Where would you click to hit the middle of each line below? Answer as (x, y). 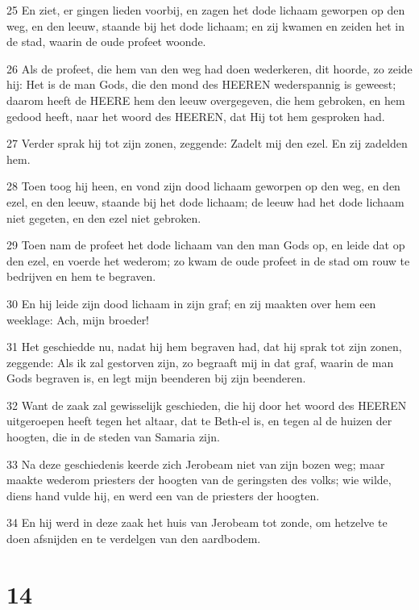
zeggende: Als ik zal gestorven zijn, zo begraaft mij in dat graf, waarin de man (200, 362)
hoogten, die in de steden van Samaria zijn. (113, 437)
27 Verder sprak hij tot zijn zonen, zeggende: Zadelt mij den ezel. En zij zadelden (207, 143)
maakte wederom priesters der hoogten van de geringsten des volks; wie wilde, (199, 480)
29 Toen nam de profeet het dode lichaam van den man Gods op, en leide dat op (206, 245)
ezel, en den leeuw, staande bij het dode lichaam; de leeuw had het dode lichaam (205, 201)
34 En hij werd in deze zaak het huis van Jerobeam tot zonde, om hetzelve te (197, 522)
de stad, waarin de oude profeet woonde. (106, 42)
